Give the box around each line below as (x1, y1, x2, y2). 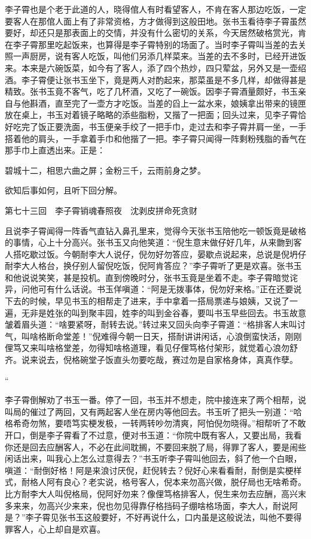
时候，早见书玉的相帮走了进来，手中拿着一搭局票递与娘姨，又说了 (29, 295, 289, 307)
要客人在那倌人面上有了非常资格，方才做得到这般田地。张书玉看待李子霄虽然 (5, 14, 306, 27)
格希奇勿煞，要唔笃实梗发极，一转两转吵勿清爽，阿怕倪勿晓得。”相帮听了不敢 (5, 417, 306, 429)
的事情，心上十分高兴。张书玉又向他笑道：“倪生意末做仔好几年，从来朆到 (5, 236, 294, 249)
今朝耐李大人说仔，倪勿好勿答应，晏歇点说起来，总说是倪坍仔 (63, 247, 306, 260)
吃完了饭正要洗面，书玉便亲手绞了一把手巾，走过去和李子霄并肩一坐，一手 (13, 120, 306, 132)
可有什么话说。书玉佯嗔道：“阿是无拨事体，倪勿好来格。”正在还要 (38, 283, 294, 295)
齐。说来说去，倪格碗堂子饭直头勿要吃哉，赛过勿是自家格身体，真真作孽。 (5, 353, 298, 366)
